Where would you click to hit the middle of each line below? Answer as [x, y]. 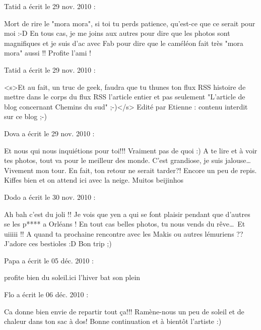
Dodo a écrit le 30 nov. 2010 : [50, 197]
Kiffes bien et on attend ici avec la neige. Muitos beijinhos [94, 180]
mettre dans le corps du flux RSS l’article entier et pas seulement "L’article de [125, 97]
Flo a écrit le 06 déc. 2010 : [46, 294]
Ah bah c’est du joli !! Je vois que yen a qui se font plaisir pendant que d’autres [127, 214]
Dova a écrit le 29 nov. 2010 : [49, 133]
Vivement [19, 170]
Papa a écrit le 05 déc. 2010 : [49, 260]
